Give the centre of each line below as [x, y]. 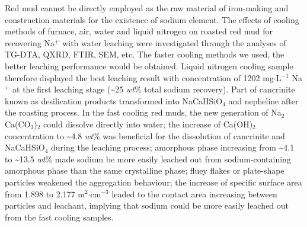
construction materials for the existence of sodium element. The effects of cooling [152, 19]
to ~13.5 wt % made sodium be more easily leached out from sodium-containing [148, 159]
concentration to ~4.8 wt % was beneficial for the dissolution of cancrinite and [145, 135]
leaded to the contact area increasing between [194, 194]
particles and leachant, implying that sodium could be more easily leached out [147, 205]
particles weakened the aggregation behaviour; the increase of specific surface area [153, 182]
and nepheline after [263, 100]
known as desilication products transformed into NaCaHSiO [114, 100]
